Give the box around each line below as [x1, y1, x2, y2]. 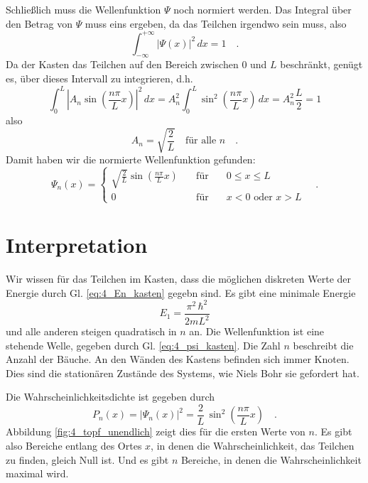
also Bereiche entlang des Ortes [6, 438, 142, 453]
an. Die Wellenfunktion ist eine [189, 324, 325, 339]
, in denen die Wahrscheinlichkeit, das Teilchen [151, 438, 355, 453]
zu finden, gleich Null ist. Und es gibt [6, 452, 169, 467]
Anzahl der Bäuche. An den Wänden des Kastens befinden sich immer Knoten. [6, 352, 350, 367]
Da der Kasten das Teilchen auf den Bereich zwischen [6, 57, 239, 72]
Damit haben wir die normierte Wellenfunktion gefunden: [6, 152, 256, 167]
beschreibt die [293, 337, 354, 352]
